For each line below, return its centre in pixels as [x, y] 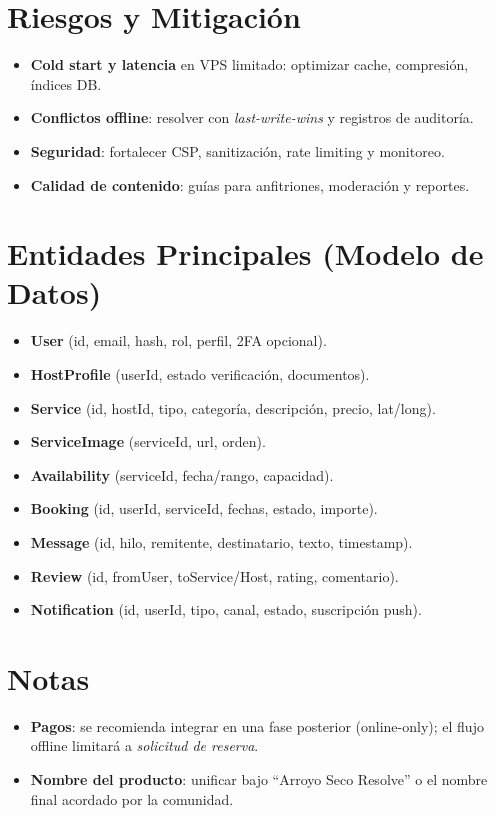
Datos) [54, 292]
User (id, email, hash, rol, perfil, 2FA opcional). [178, 340]
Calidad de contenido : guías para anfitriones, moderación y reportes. [250, 184]
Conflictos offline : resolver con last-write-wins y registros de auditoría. [252, 117]
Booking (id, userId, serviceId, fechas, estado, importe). [204, 508]
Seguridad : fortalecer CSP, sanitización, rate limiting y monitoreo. [237, 150]
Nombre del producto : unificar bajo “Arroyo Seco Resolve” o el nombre [259, 779]
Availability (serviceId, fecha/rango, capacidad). [182, 474]
